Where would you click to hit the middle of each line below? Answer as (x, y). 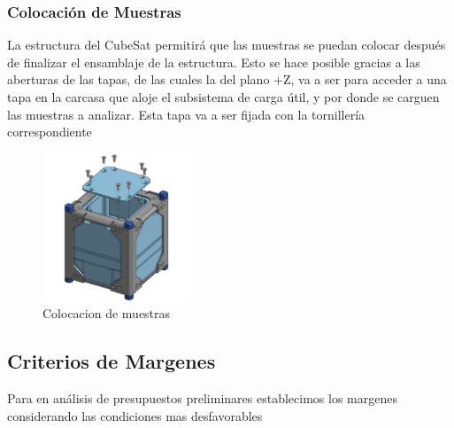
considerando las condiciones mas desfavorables (135, 415)
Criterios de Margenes (112, 361)
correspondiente (50, 132)
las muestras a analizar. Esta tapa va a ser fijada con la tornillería (186, 114)
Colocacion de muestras (107, 313)
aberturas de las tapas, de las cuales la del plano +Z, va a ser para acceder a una (227, 79)
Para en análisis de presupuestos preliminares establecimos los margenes (202, 398)
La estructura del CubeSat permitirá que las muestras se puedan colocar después (227, 45)
